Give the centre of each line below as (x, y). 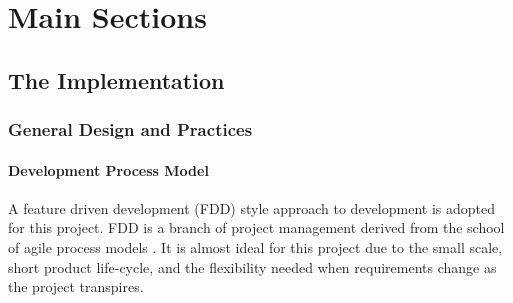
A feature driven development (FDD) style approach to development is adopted (251, 207)
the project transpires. (76, 286)
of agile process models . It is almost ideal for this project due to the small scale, (255, 246)
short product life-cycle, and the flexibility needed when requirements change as (252, 266)
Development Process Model (108, 169)
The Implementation (116, 79)
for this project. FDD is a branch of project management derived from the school (256, 227)
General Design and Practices (130, 129)
